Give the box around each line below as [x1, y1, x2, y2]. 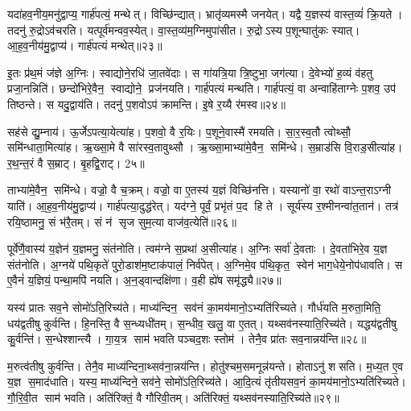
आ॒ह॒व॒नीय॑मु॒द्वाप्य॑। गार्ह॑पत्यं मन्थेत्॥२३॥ [7, 37, 162, 54]
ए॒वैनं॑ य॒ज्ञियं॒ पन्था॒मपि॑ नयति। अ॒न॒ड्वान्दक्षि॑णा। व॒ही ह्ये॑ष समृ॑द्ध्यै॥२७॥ [7, 272, 282, 289]
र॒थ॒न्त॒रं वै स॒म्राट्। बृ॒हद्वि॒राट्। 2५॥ [7, 154, 145, 171]
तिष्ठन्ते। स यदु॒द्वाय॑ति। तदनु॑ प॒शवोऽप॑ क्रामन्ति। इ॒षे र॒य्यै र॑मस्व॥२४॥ [7, 95, 286, 112]
